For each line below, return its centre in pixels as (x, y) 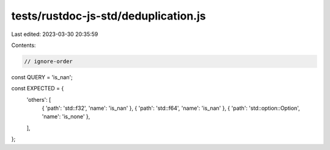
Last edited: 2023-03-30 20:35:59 (55, 34)
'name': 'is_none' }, (66, 116)
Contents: (24, 45)
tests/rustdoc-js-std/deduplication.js (108, 16)
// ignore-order (49, 61)
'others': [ (39, 99)
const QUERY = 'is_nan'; (42, 77)
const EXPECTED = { (38, 88)
